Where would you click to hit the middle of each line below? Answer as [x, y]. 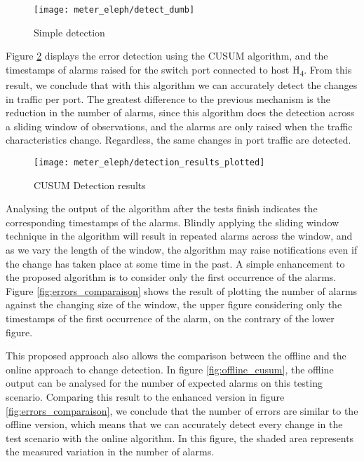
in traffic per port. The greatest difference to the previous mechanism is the [168, 98]
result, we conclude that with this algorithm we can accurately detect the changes [182, 84]
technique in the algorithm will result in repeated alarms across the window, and [179, 236]
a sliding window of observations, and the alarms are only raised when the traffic [179, 126]
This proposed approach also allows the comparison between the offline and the [176, 356]
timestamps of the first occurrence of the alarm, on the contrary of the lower [170, 318]
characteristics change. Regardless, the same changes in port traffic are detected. [178, 140]
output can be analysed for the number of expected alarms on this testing [164, 383]
